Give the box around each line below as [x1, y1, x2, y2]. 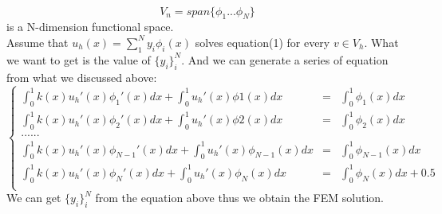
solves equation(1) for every [195, 33, 330, 50]
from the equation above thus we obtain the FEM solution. [95, 189, 384, 206]
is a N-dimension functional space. [6, 18, 174, 35]
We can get [6, 189, 61, 206]
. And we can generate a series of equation [181, 51, 389, 68]
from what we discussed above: [6, 68, 157, 85]
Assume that [6, 33, 69, 50]
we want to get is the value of [6, 51, 151, 68]
